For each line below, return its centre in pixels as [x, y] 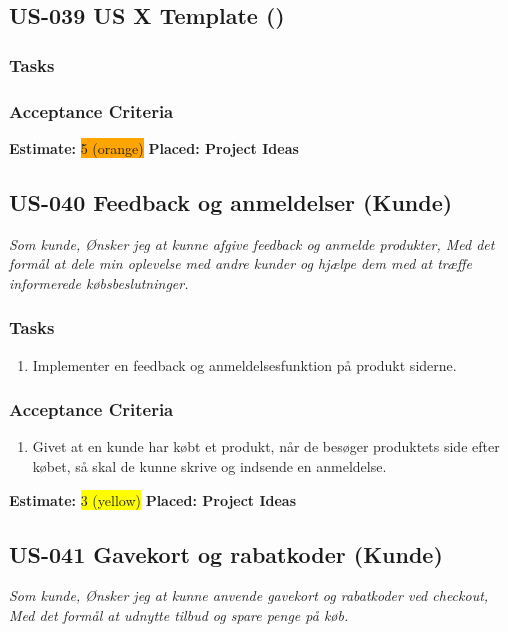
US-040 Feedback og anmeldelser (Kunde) [231, 201]
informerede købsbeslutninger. [99, 282]
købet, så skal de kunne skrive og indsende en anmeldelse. [209, 466]
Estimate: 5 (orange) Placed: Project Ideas [154, 147]
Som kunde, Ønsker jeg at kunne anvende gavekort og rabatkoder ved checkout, [249, 595]
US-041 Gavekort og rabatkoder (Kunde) [226, 553]
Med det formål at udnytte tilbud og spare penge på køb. [179, 615]
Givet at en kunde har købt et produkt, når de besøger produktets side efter [266, 446]
